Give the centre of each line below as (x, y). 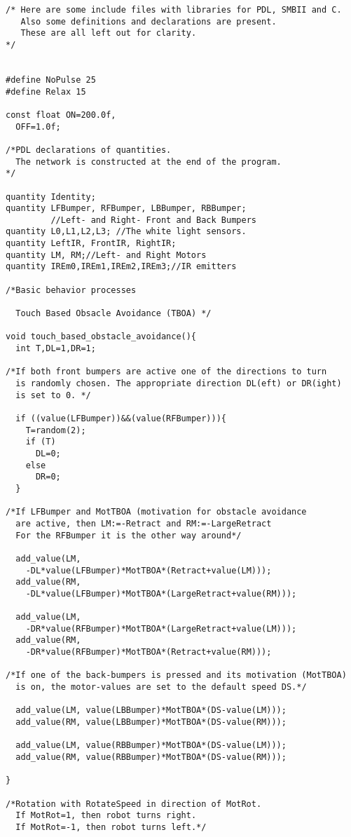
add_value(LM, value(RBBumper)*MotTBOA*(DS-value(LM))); (151, 746)
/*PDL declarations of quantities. (89, 150)
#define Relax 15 (46, 91)
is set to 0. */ (53, 395)
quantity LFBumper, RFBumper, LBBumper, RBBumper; (126, 209)
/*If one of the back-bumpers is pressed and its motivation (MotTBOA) (176, 675)
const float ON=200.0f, (61, 115)
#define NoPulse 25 (51, 80)
